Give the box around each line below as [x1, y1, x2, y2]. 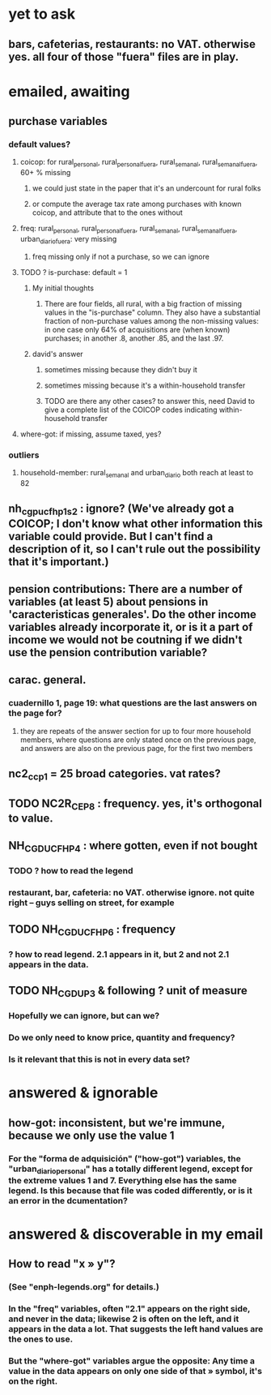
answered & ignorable [8, 1084, 159, 1102]
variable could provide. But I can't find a [8, 529, 214, 543]
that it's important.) [8, 555, 109, 569]
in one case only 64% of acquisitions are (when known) [44, 324, 231, 334]
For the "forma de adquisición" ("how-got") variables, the [8, 1152, 241, 1164]
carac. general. [8, 673, 87, 687]
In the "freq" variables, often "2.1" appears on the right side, [8, 1303, 251, 1315]
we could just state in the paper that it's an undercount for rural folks [32, 183, 261, 193]
